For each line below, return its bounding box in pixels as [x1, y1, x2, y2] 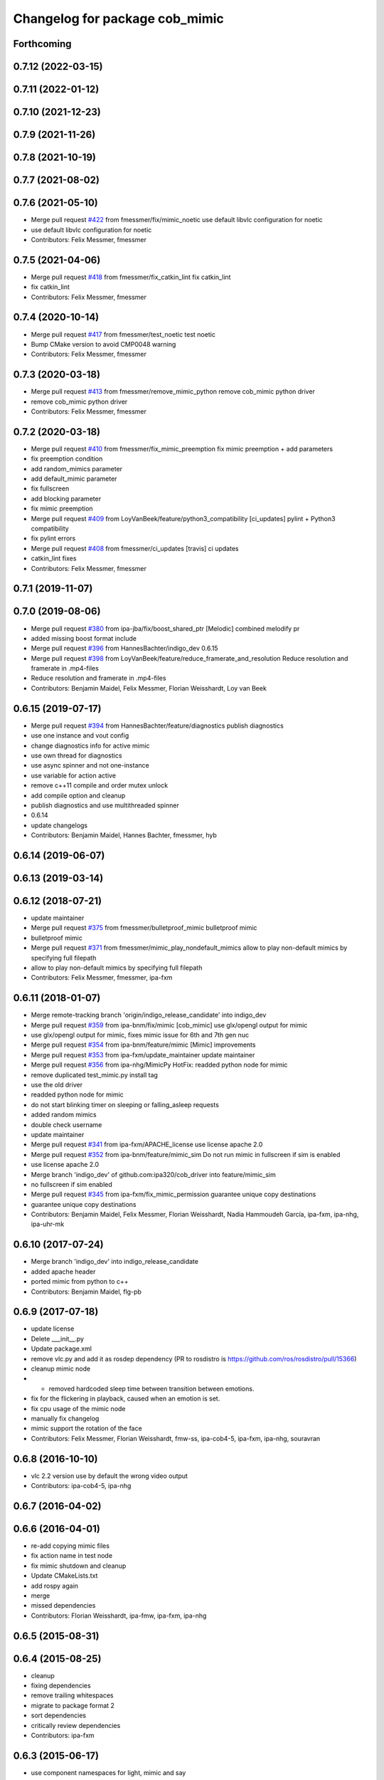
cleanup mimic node [31, 1364, 91, 1373]
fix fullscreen [31, 484, 70, 493]
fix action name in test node [31, 1551, 113, 1560]
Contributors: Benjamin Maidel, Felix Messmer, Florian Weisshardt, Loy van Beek [31, 684, 267, 692]
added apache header [31, 1267, 96, 1276]
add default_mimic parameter [31, 474, 117, 483]
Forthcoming [13, 38, 72, 50]
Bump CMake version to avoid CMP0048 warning [31, 340, 176, 348]
